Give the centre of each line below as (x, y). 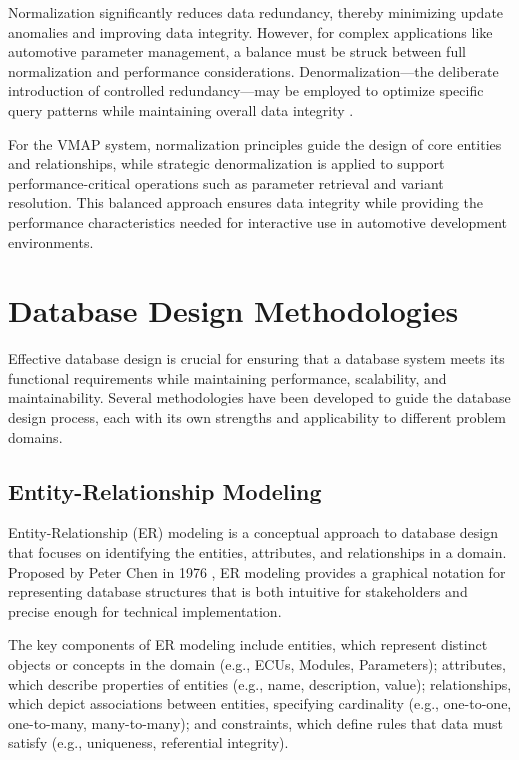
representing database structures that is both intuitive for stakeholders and (238, 591)
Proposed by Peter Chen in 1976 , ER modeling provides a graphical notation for (257, 571)
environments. (51, 241)
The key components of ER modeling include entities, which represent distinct (248, 644)
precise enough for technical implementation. (145, 610)
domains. (35, 436)
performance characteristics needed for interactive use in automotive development (257, 221)
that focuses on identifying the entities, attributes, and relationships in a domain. (257, 552)
